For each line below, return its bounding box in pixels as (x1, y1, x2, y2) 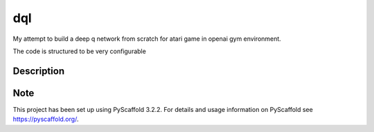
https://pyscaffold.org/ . (12, 115, 79, 124)
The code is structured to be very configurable (12, 47, 147, 55)
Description (12, 65, 65, 77)
